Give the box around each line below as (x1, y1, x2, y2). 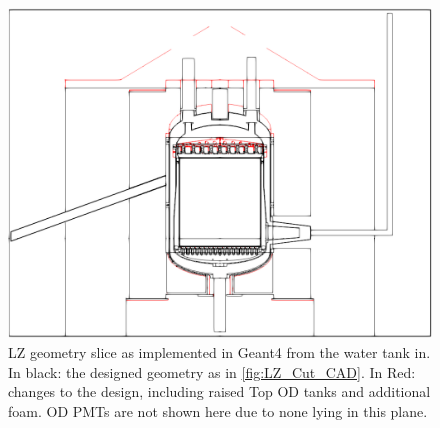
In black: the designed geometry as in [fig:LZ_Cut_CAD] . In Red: (8, 361, 416, 382)
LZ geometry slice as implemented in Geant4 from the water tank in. (8, 342, 431, 363)
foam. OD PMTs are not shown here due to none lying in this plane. (8, 400, 428, 421)
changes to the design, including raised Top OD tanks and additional (8, 381, 431, 402)
